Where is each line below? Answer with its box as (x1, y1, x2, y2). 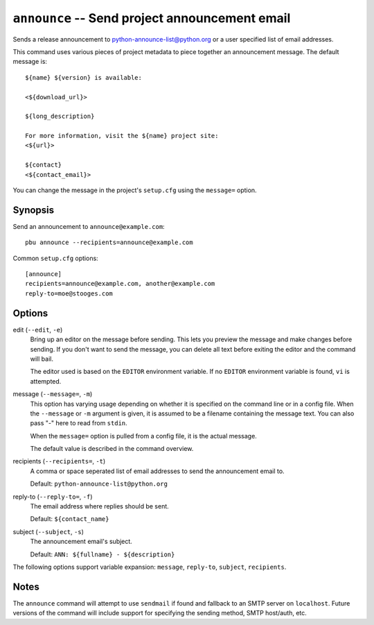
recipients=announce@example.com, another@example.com (25, 280, 215, 288)
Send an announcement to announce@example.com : (12, 222, 166, 230)
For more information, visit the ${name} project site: (25, 132, 219, 140)
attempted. (30, 377, 62, 385)
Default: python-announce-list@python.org (30, 479, 168, 488)
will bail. (30, 354, 53, 363)
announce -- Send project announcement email (12, 10, 291, 26)
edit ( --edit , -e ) (12, 325, 63, 334)
